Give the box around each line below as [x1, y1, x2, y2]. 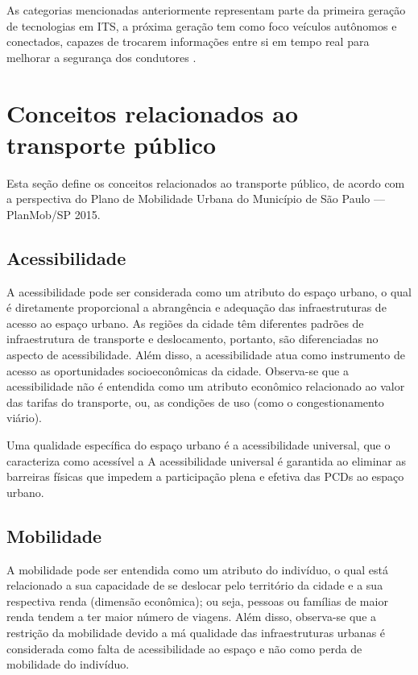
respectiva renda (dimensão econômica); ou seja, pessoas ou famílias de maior [6, 592, 388, 609]
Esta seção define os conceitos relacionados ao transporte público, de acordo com [6, 174, 405, 191]
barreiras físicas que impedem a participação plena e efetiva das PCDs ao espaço [6, 468, 404, 485]
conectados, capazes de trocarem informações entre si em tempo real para [6, 33, 370, 50]
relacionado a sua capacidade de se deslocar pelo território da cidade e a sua [6, 577, 383, 594]
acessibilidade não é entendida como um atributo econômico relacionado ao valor [6, 378, 405, 395]
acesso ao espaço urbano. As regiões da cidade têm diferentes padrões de [6, 314, 364, 331]
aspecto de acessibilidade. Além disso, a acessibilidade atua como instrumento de [6, 346, 405, 363]
